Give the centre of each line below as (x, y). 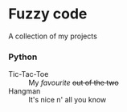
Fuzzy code (48, 14)
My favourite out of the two (74, 83)
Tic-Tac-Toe (29, 74)
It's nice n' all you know (68, 100)
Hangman (25, 91)
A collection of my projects (53, 36)
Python (23, 57)
